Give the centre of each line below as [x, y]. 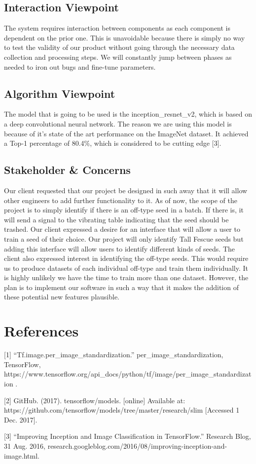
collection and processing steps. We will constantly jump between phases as [118, 57]
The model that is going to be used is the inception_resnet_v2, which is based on [128, 114]
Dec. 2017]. [21, 419]
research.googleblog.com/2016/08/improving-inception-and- [137, 445]
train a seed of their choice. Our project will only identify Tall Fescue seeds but [124, 238]
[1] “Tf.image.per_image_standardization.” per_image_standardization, [114, 355]
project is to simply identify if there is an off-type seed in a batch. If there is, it [124, 210]
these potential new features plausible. [62, 297]
